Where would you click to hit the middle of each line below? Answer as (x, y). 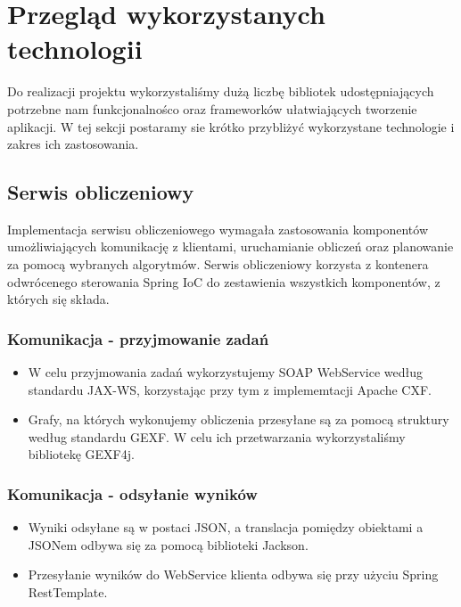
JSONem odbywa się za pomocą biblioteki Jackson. (168, 544)
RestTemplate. (68, 592)
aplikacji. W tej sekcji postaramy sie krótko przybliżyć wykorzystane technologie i (231, 126)
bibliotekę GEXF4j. (81, 454)
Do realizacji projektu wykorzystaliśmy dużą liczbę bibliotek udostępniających (221, 91)
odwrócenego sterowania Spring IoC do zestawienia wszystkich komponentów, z (224, 281)
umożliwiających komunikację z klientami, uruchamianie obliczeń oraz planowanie (230, 246)
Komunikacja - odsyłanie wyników (132, 493)
